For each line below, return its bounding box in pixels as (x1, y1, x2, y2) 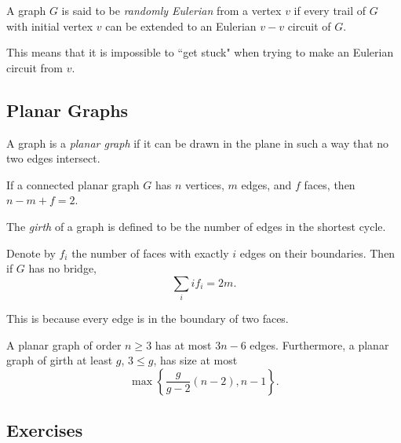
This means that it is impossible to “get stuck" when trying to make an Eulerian (6, 44, 394, 60)
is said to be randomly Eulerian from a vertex (61, 2, 282, 18)
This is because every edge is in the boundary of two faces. (6, 310, 289, 327)
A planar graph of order (6, 336, 122, 353)
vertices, (185, 176, 224, 192)
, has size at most (153, 352, 238, 368)
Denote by (6, 244, 56, 261)
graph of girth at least (6, 352, 113, 368)
